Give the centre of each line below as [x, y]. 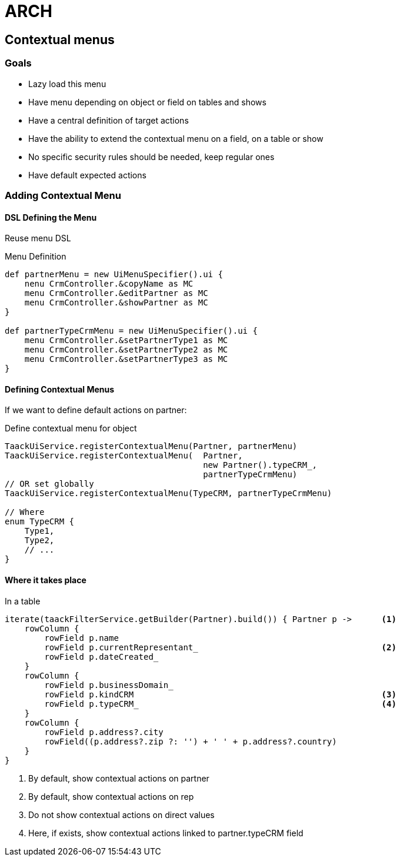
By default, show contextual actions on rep [111, 796]
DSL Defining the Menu [51, 217]
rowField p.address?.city [104, 732]
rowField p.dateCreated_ [101, 656]
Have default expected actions [87, 175]
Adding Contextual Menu [63, 195]
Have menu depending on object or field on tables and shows [147, 102]
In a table [23, 601]
